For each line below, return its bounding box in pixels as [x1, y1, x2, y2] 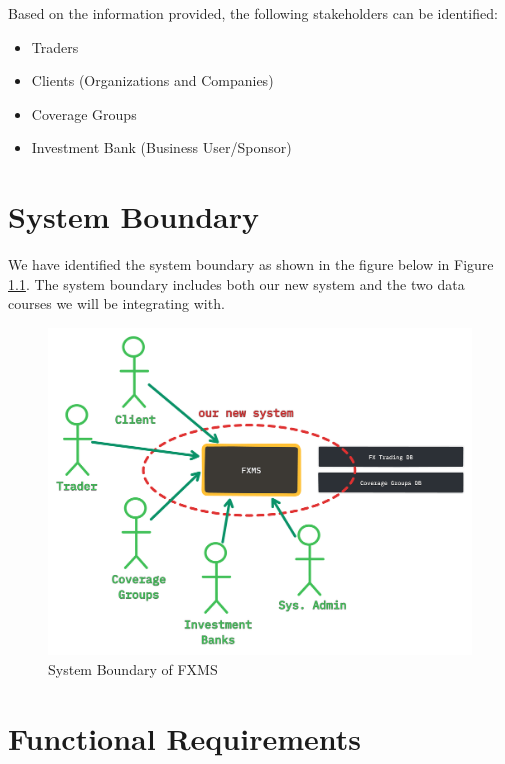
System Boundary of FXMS [48, 658, 218, 679]
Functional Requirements [8, 717, 361, 758]
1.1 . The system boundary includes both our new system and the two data [8, 273, 465, 294]
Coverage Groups [31, 103, 137, 124]
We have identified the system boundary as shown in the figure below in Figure [8, 254, 494, 275]
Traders [31, 36, 79, 57]
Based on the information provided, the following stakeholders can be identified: [8, 3, 498, 23]
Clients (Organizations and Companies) [31, 70, 274, 91]
